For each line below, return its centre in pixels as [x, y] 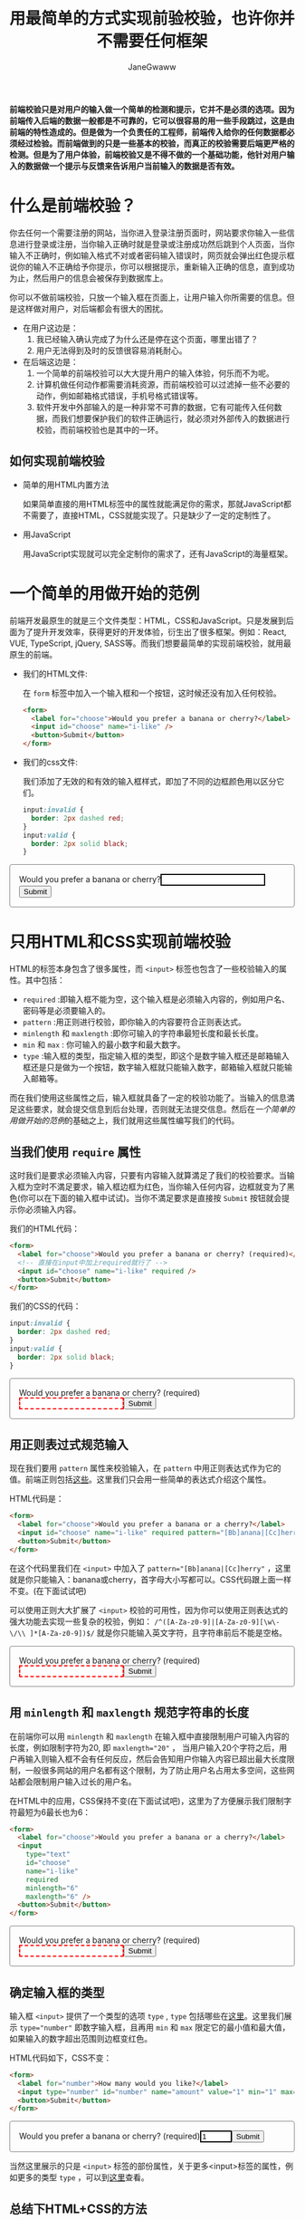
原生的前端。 [33, 654]
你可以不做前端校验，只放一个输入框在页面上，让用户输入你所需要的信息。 [148, 297]
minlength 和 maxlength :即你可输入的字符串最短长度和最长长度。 [143, 1033]
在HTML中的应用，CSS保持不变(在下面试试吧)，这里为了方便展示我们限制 [147, 1801]
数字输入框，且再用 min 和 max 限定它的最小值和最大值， [186, 2027]
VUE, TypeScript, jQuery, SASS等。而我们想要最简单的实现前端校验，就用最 [150, 643]
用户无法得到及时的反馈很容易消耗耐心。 [111, 351]
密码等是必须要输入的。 [66, 1011]
